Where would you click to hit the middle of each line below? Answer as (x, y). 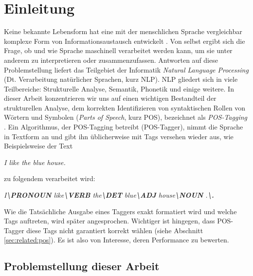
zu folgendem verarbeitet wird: (50, 178)
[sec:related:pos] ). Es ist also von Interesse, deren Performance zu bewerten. (117, 240)
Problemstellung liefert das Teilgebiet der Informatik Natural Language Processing (126, 69)
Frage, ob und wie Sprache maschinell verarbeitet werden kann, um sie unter (118, 50)
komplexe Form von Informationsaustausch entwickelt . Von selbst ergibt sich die (125, 41)
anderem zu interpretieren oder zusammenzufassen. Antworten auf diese (111, 60)
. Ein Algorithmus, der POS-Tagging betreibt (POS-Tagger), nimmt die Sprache (124, 127)
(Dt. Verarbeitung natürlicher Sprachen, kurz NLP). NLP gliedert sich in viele (121, 79)
